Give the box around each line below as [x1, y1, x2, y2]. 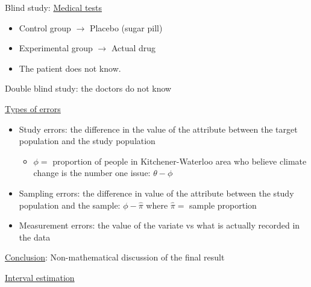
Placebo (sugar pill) [89, 21, 163, 34]
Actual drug [111, 42, 156, 54]
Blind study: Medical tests [5, 1, 102, 13]
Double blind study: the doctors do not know [5, 82, 172, 95]
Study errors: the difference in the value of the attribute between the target [19, 122, 298, 135]
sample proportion [189, 198, 257, 211]
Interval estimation [5, 271, 75, 283]
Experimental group [19, 42, 93, 54]
